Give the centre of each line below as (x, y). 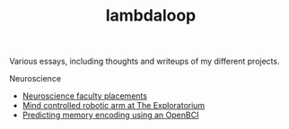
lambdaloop (151, 16)
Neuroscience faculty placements (85, 96)
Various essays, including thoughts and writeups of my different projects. (144, 61)
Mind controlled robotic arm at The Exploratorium (114, 106)
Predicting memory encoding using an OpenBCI (110, 115)
